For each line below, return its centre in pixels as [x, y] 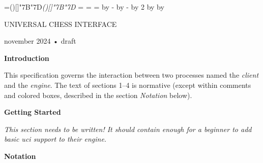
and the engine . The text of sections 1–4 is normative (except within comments [128, 85]
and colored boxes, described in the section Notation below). [98, 95]
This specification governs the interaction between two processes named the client [131, 75]
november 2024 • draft [40, 41]
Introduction [27, 58]
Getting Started [33, 112]
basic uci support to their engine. [55, 139]
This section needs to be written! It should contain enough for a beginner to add [128, 129]
